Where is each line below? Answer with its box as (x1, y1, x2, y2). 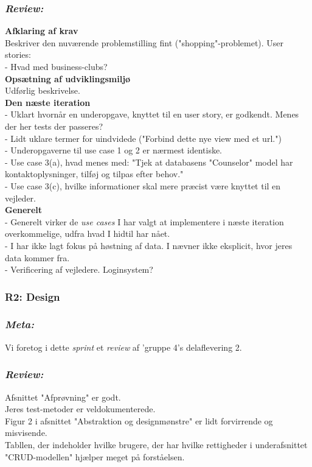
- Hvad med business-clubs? (5, 60, 108, 72)
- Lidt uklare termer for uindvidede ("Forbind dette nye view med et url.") (5, 132, 282, 144)
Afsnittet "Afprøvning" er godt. (5, 390, 121, 403)
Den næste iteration (5, 96, 91, 108)
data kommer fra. (5, 251, 70, 264)
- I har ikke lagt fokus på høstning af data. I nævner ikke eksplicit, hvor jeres (5, 239, 293, 251)
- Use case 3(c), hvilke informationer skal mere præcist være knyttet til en (5, 179, 281, 192)
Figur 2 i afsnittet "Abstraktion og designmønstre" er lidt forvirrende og (5, 414, 273, 427)
